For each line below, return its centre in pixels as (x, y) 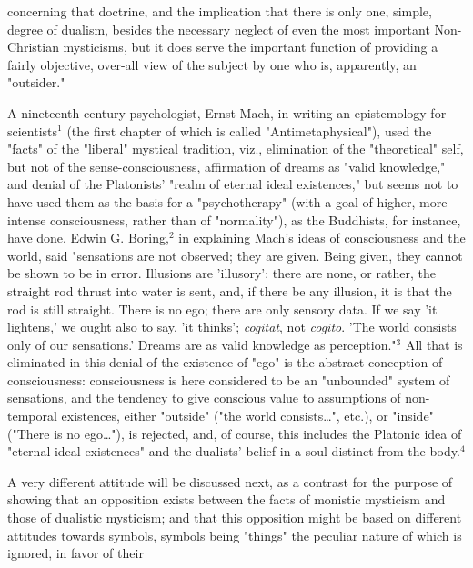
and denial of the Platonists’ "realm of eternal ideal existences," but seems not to (233, 184)
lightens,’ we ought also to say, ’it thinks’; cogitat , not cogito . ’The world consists (232, 327)
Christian (33, 47)
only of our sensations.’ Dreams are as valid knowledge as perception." (202, 344)
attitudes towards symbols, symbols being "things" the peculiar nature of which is (235, 535)
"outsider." (36, 82)
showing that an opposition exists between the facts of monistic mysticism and (226, 499)
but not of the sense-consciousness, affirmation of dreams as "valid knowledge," (226, 166)
